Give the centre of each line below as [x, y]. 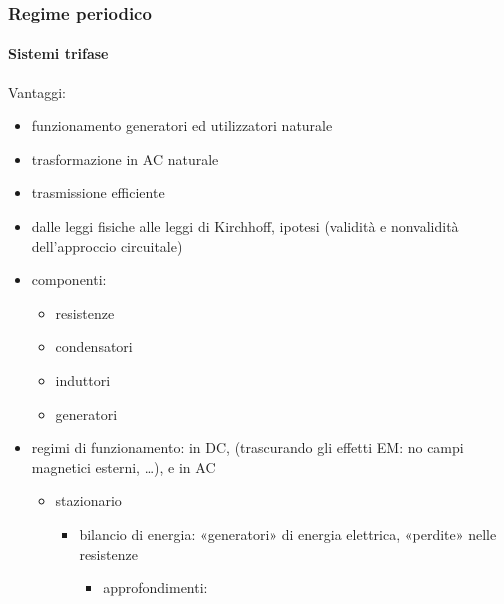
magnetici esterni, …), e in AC [123, 466]
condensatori [94, 346]
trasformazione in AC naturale [125, 158]
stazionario [88, 500]
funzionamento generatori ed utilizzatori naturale [182, 125]
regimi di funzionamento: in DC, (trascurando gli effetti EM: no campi [247, 447]
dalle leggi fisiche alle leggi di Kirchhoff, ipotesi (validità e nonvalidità [245, 226]
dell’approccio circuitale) [107, 245]
